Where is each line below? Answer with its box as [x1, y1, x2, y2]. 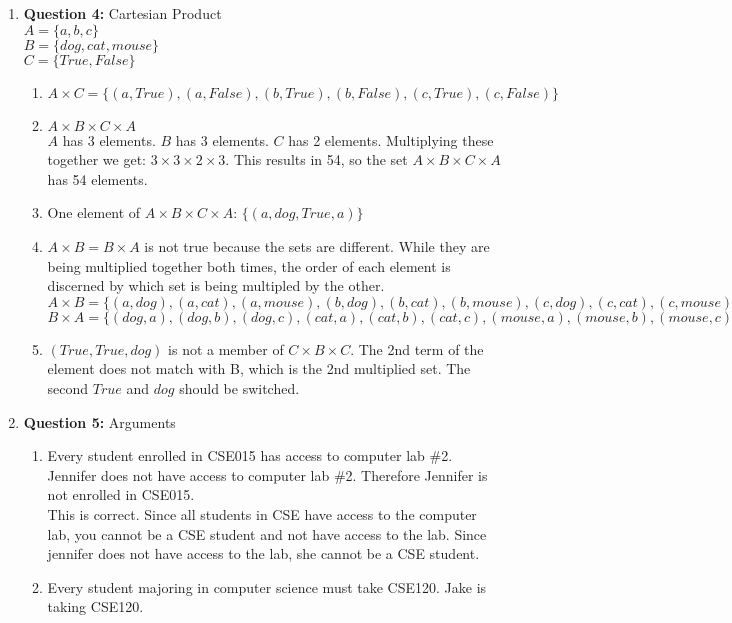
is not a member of [168, 338, 284, 359]
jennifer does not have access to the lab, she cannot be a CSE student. [47, 543, 480, 564]
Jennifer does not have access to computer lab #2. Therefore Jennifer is [47, 464, 488, 485]
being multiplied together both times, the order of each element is [47, 255, 451, 276]
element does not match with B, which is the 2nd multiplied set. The [47, 358, 471, 379]
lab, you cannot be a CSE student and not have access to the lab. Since [47, 523, 487, 544]
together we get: [47, 149, 146, 170]
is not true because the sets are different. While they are [144, 235, 490, 256]
